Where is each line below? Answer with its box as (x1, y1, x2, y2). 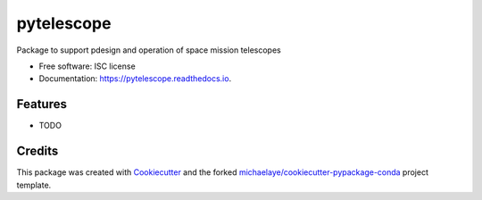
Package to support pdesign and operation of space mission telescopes (16, 45, 281, 55)
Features (16, 96, 67, 112)
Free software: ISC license (38, 61, 136, 71)
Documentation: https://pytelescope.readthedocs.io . (38, 73, 232, 84)
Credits (16, 144, 59, 159)
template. (16, 179, 52, 190)
